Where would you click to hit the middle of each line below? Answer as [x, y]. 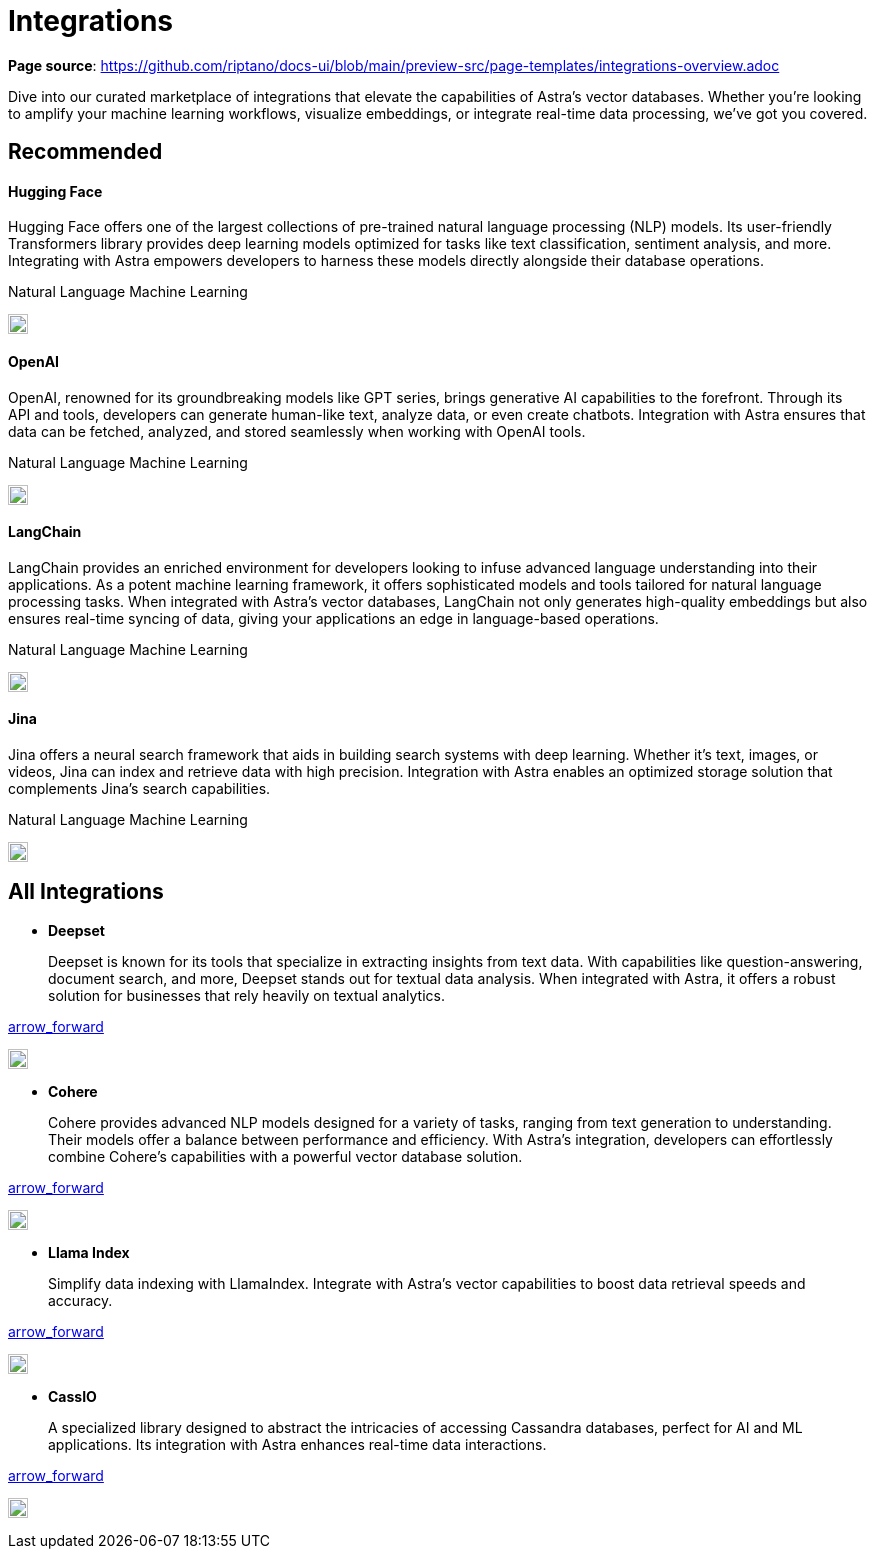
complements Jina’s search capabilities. [139, 789]
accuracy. [80, 1300]
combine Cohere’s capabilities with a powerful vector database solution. [285, 1156]
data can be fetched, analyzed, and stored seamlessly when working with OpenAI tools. [297, 431]
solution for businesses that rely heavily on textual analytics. [246, 995]
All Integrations [86, 892]
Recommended [85, 152]
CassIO [72, 1396]
